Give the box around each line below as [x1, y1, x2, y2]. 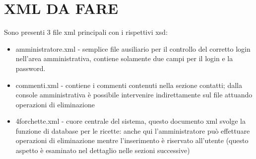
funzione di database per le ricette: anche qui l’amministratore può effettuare [15, 125, 250, 136]
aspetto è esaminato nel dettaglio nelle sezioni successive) [15, 145, 190, 156]
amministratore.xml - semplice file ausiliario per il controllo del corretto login [15, 43, 251, 54]
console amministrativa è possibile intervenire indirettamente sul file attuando [15, 89, 253, 100]
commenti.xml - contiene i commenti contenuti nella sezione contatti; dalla [15, 79, 242, 90]
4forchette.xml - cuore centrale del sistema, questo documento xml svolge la [15, 116, 246, 126]
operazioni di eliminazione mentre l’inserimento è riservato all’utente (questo [15, 135, 249, 146]
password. [15, 63, 46, 73]
